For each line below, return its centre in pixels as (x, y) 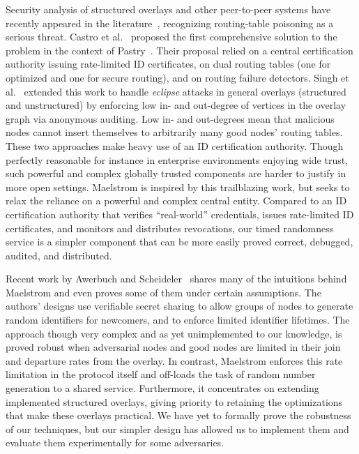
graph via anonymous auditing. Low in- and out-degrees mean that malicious (170, 118)
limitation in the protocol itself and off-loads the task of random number (161, 374)
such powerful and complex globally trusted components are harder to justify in (176, 173)
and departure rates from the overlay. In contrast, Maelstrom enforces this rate (174, 360)
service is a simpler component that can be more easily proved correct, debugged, (179, 242)
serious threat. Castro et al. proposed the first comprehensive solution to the (171, 37)
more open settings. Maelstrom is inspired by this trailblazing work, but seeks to (178, 187)
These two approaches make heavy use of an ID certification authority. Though (175, 145)
